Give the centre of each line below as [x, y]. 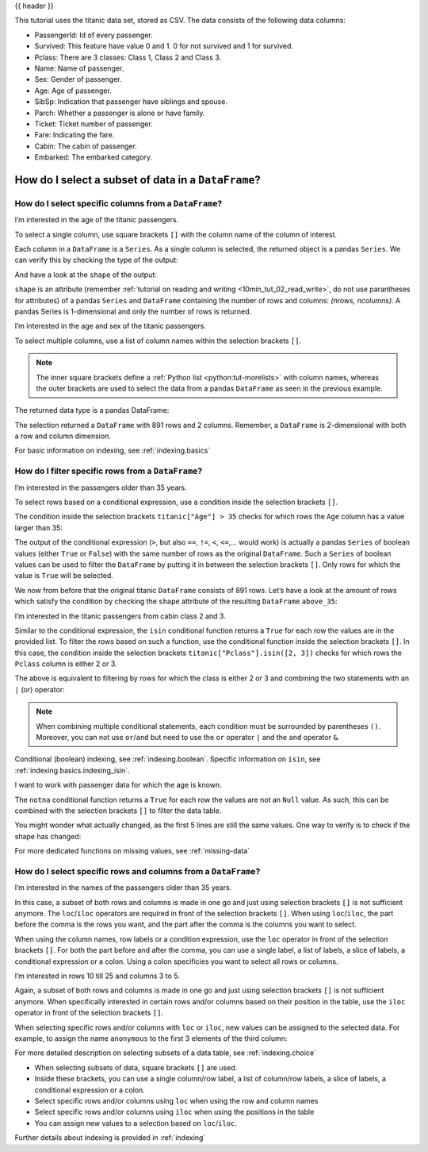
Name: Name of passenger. [79, 68]
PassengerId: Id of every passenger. [94, 35]
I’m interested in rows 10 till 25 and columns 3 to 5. [97, 976]
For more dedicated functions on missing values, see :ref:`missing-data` [132, 851]
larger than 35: [39, 527]
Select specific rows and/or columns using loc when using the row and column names [176, 1100]
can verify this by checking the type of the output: [96, 260]
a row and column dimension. [63, 436]
